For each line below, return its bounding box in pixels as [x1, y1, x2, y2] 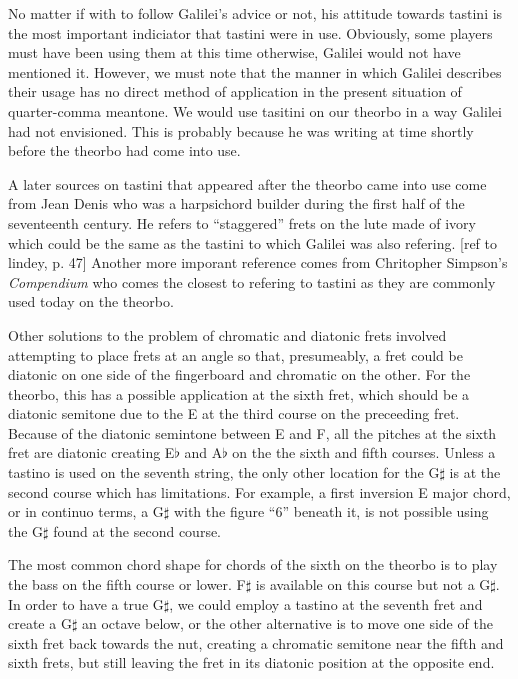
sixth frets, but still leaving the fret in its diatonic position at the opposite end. [8, 652, 495, 673]
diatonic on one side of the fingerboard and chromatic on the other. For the [8, 364, 471, 385]
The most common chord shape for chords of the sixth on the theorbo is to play [8, 554, 498, 575]
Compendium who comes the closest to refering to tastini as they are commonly [8, 271, 496, 292]
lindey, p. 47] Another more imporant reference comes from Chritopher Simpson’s [8, 252, 508, 273]
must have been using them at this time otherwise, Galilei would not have [8, 42, 461, 63]
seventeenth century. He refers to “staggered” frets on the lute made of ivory [8, 212, 476, 233]
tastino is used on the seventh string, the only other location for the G [8, 462, 440, 483]
